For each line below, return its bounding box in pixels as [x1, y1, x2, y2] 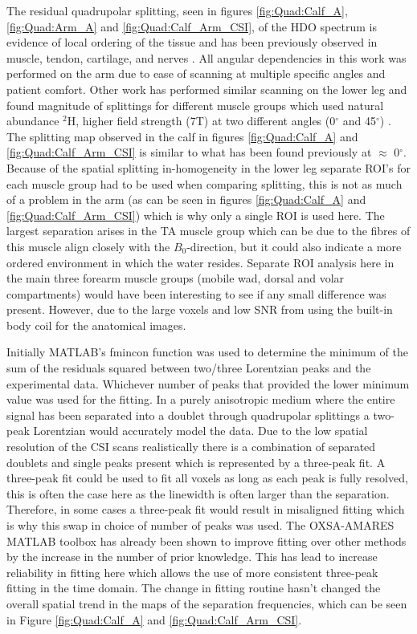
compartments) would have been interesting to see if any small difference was [6, 285, 386, 302]
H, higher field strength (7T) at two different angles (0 [67, 112, 336, 129]
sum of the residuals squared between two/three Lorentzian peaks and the [6, 360, 371, 376]
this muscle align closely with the [6, 238, 170, 254]
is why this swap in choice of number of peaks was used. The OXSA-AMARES [6, 517, 395, 533]
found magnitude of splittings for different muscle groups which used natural [6, 96, 384, 113]
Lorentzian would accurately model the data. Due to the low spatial [33, 422, 368, 439]
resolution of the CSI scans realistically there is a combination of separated [6, 438, 376, 455]
